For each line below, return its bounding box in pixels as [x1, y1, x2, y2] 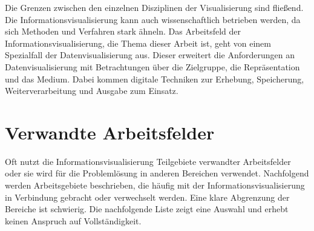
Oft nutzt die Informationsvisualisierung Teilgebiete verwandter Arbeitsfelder [5, 155, 291, 167]
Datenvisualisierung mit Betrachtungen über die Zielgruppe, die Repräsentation [5, 60, 300, 73]
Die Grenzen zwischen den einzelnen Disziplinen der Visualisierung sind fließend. [5, 1, 304, 13]
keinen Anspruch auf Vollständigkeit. [5, 214, 142, 227]
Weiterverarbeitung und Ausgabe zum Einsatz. [5, 84, 178, 97]
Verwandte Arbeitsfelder [5, 119, 215, 144]
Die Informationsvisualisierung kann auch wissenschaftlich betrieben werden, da [5, 13, 301, 25]
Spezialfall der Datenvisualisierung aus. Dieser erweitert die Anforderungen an [5, 49, 295, 61]
